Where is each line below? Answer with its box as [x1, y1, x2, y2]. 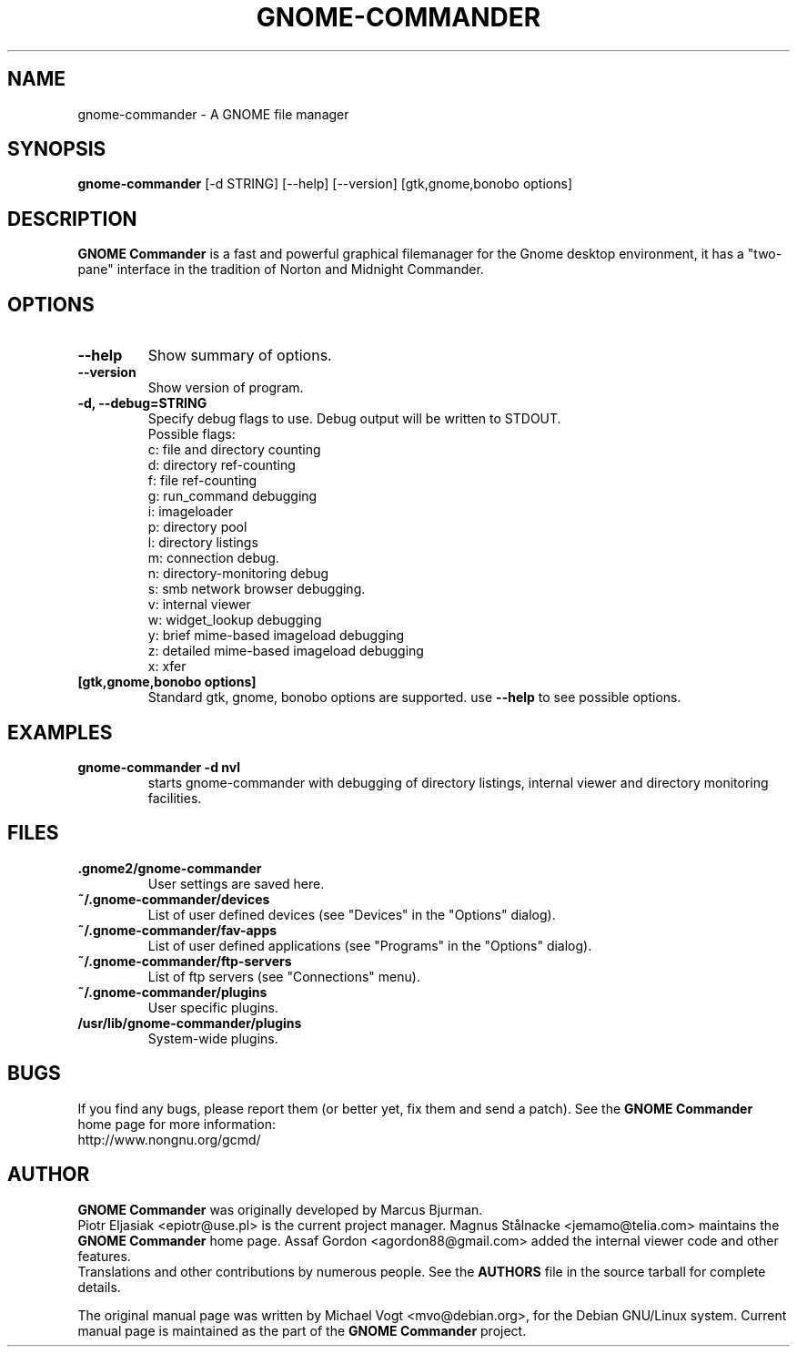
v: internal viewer [147, 596, 251, 613]
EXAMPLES [7, 720, 113, 744]
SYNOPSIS [7, 137, 106, 161]
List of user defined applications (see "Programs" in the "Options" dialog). [147, 937, 592, 953]
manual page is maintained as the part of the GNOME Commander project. [77, 1322, 527, 1339]
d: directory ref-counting [147, 457, 296, 473]
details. [77, 1278, 121, 1295]
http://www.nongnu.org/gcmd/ [77, 1131, 261, 1147]
